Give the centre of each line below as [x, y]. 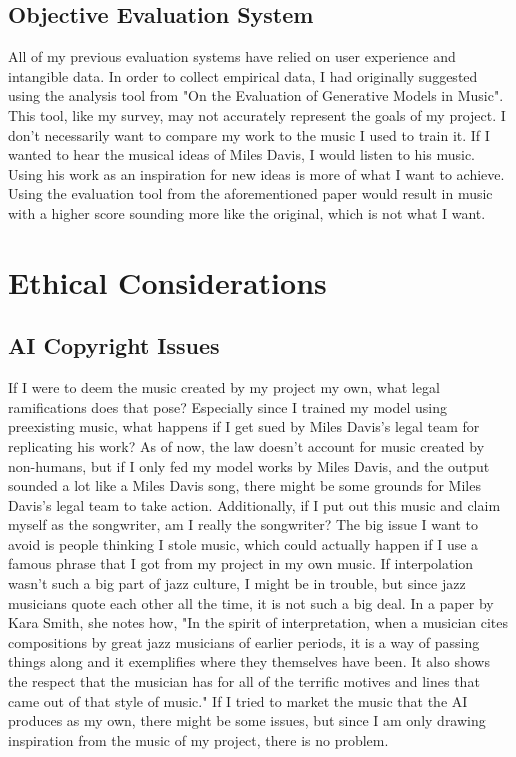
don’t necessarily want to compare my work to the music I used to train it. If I [249, 134]
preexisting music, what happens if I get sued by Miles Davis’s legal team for [244, 426]
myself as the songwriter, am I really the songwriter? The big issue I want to [243, 524]
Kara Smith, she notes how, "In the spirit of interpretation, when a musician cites [258, 622]
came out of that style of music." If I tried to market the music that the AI [238, 700]
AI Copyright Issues [114, 345]
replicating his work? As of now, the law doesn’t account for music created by [246, 445]
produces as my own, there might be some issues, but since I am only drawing [247, 720]
